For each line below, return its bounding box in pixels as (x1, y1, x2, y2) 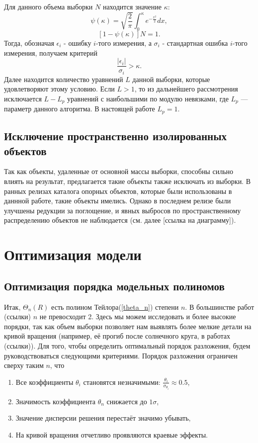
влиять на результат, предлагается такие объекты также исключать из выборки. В (4, 176, 251, 186)
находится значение (102, 1, 162, 11)
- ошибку (64, 38, 91, 48)
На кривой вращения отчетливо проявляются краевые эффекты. (15, 429, 208, 440)
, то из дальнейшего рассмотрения (134, 84, 238, 94)
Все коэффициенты (15, 376, 74, 387)
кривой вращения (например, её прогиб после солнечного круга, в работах (4, 331, 230, 341)
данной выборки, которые (132, 74, 210, 84)
